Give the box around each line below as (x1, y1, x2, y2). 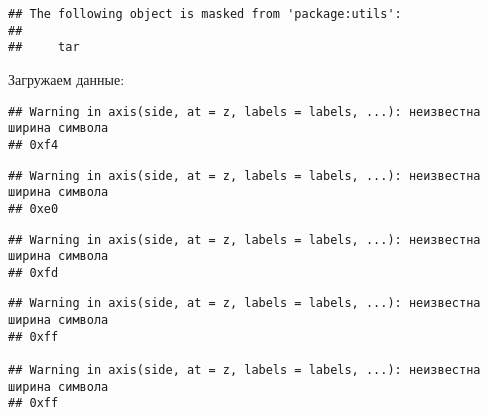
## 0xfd (8, 265, 59, 280)
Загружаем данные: (8, 68, 125, 89)
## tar (8, 40, 80, 55)
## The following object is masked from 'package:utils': (8, 7, 402, 21)
